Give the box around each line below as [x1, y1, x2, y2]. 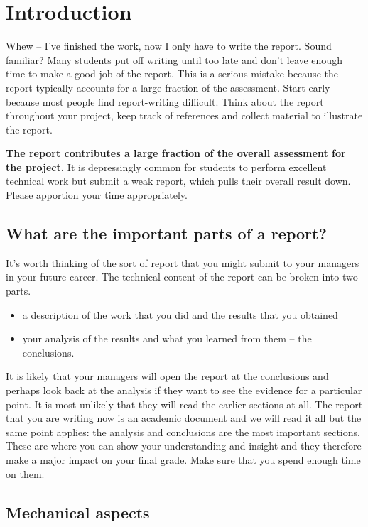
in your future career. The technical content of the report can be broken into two [6, 269, 358, 284]
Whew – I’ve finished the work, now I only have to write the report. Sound [6, 38, 332, 53]
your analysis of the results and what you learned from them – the [22, 331, 312, 346]
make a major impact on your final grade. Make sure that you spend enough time [6, 452, 361, 467]
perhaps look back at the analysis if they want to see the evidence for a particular [6, 383, 362, 398]
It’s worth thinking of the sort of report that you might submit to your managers [6, 255, 359, 270]
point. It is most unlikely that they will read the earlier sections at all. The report [6, 396, 363, 411]
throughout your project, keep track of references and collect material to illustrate [6, 108, 363, 123]
